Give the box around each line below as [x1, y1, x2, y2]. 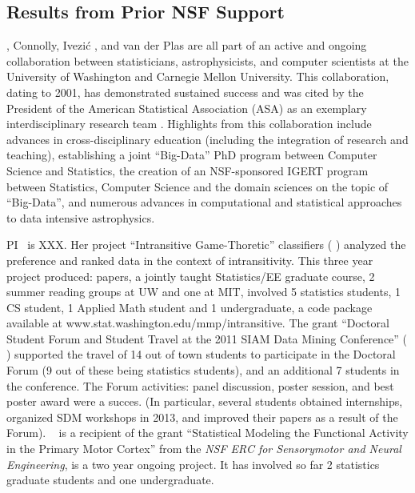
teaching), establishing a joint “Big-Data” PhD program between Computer [6, 146, 377, 163]
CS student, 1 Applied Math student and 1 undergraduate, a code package [6, 299, 373, 315]
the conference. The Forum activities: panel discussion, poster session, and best [6, 377, 394, 394]
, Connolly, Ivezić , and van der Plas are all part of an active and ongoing [6, 37, 367, 54]
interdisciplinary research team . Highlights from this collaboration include [6, 115, 372, 132]
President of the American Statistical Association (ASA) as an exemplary [6, 99, 367, 116]
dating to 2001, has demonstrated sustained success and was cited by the [6, 83, 364, 100]
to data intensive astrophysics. [6, 209, 155, 226]
